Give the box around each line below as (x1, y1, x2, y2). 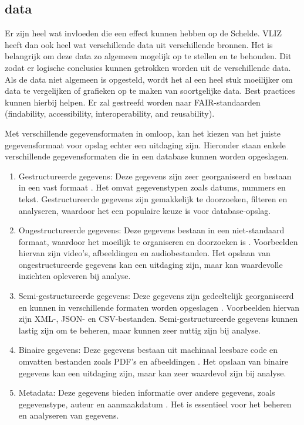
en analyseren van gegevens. (18, 409, 119, 421)
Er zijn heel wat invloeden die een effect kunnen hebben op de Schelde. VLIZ (5, 27, 282, 39)
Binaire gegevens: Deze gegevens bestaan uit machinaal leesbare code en (18, 344, 278, 356)
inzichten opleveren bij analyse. (18, 270, 131, 282)
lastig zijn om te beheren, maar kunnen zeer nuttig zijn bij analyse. (18, 324, 261, 336)
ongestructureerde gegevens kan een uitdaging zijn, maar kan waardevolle (18, 258, 283, 270)
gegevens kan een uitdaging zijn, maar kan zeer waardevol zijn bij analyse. (18, 366, 286, 379)
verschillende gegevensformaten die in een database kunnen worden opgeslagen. (5, 150, 289, 162)
